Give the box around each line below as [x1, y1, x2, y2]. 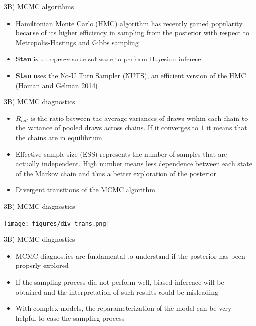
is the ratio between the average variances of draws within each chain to [31, 113, 248, 123]
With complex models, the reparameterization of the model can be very [15, 303, 232, 313]
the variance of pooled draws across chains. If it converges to [15, 122, 198, 133]
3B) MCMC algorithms [4, 1, 74, 11]
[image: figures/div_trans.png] [4, 220, 110, 227]
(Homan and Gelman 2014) [15, 80, 98, 90]
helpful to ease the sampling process [15, 312, 125, 323]
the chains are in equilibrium [15, 132, 102, 142]
